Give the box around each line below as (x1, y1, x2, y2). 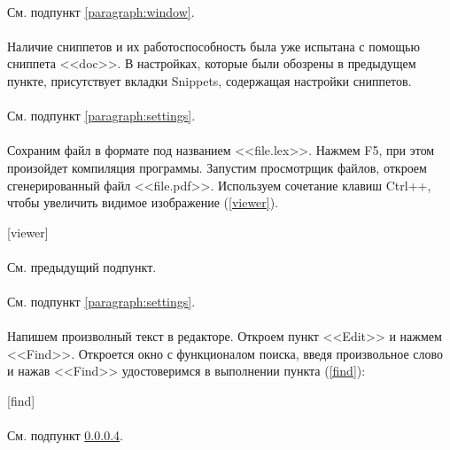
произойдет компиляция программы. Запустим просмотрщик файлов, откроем (7, 158, 427, 176)
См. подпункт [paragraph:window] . (7, 2, 195, 20)
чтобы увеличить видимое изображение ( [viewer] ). (7, 193, 279, 212)
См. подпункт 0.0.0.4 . (7, 426, 123, 445)
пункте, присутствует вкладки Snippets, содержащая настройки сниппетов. (7, 71, 412, 89)
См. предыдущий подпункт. (7, 257, 157, 275)
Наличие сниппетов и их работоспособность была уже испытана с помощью (7, 36, 420, 55)
